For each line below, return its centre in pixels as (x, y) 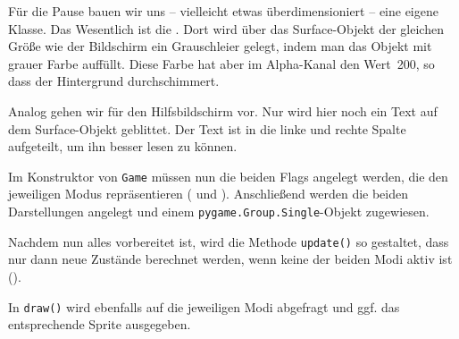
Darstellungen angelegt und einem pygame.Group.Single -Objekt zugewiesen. (219, 211)
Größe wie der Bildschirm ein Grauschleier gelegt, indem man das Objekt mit (220, 46)
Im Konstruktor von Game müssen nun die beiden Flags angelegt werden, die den (228, 176)
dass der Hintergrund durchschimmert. (114, 81)
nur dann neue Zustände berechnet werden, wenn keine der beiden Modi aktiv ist (230, 259)
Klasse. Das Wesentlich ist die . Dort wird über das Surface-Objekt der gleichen (226, 28)
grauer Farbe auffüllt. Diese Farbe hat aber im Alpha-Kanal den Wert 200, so (221, 63)
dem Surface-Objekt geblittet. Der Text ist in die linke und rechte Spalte (207, 128)
